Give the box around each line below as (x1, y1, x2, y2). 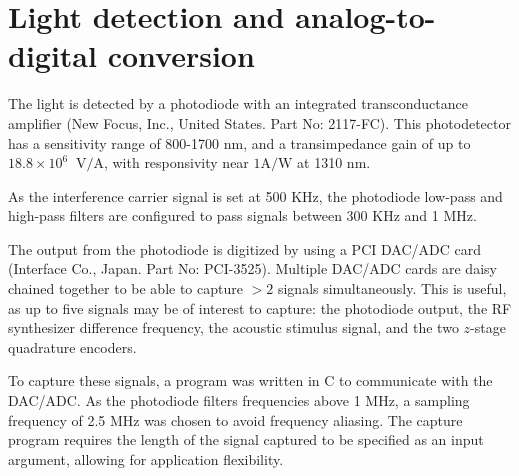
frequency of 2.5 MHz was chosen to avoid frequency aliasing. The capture (8, 409, 463, 430)
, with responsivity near (103, 152, 249, 173)
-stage (470, 317, 506, 338)
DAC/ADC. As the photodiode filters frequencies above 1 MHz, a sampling (8, 390, 470, 411)
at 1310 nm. (297, 152, 371, 173)
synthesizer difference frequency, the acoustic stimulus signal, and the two (8, 317, 459, 338)
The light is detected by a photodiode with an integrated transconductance (8, 93, 468, 114)
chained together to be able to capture (8, 278, 243, 299)
